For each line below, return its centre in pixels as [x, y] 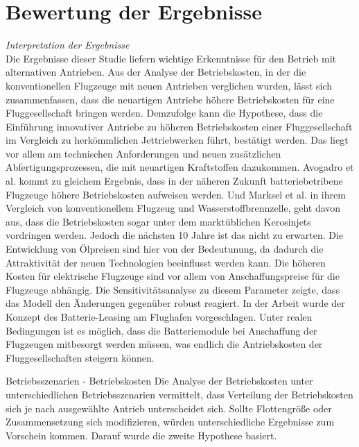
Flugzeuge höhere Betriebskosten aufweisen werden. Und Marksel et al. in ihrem [176, 194]
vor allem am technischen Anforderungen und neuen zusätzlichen [143, 153]
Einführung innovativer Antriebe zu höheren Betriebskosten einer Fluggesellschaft [179, 126]
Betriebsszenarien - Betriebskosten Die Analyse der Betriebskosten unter [159, 381]
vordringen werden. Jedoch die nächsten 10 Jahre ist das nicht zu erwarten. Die [175, 235]
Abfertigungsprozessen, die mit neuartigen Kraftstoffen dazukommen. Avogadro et [180, 167]
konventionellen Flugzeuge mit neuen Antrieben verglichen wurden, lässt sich [169, 85]
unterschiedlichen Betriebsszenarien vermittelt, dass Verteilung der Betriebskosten [179, 394]
